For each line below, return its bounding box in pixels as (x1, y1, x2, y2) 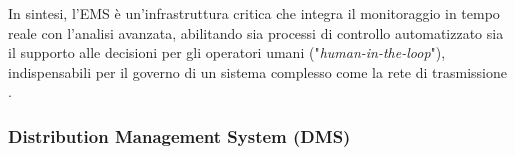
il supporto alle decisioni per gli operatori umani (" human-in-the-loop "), (8, 42, 446, 63)
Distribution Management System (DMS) (8, 123, 351, 148)
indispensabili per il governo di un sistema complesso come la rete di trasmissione (8, 61, 507, 82)
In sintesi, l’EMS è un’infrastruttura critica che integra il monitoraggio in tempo (8, 3, 500, 23)
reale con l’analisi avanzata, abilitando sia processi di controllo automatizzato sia (8, 22, 504, 43)
